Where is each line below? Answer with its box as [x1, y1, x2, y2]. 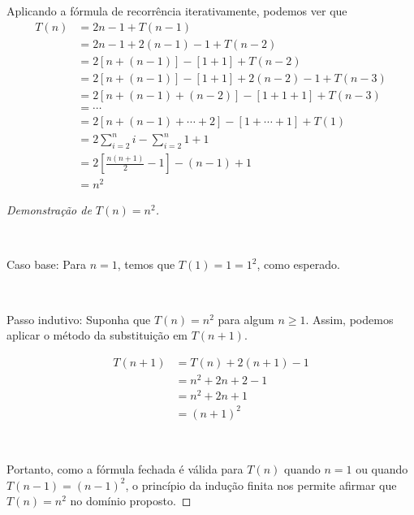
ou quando [356, 461, 408, 478]
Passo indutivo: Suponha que [6, 310, 151, 327]
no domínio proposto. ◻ [70, 492, 192, 509]
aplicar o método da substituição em [6, 327, 188, 344]
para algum [218, 310, 274, 327]
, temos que [117, 256, 175, 273]
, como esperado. [257, 256, 340, 273]
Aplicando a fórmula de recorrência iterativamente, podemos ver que [6, 2, 347, 19]
